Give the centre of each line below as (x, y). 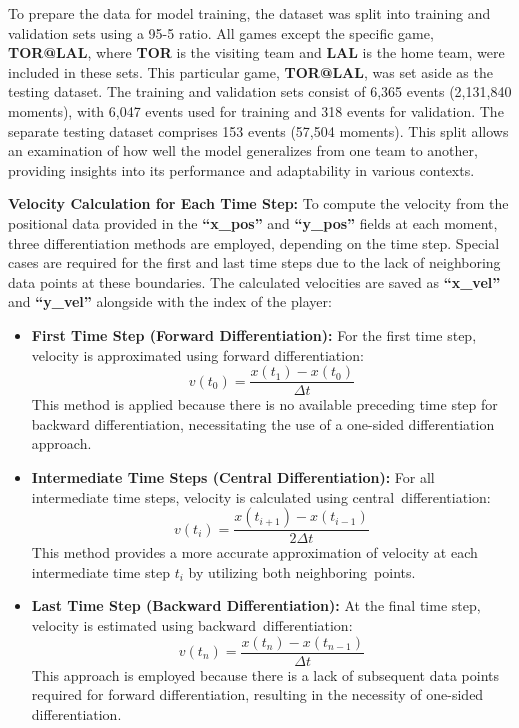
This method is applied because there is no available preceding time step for (264, 404)
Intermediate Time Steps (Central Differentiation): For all (233, 476)
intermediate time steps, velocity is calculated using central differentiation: (261, 496)
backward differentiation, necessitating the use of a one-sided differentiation (263, 423)
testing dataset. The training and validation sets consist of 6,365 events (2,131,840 (260, 91)
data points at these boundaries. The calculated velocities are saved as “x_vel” (254, 281)
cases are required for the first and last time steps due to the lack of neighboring (254, 262)
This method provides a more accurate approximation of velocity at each (254, 552)
